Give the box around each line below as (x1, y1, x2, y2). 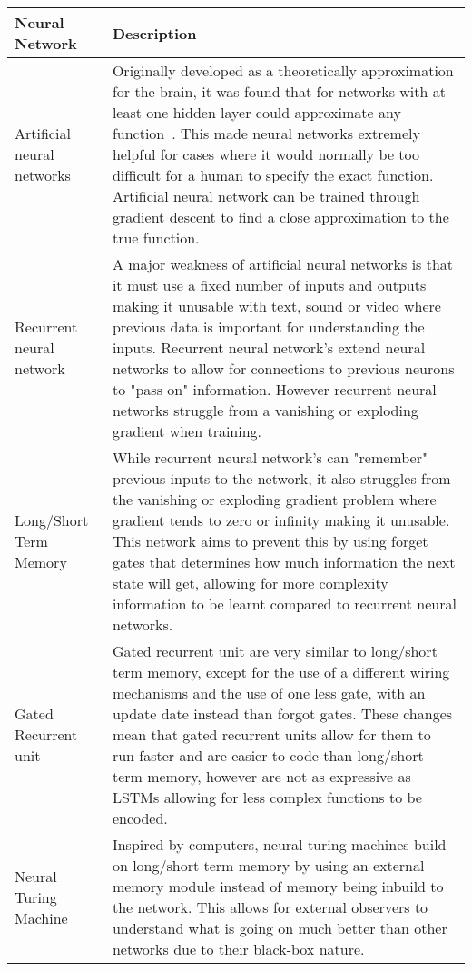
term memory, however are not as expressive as (112, 766, 411, 787)
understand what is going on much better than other (112, 917, 447, 938)
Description (112, 22, 197, 44)
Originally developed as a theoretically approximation (112, 60, 454, 81)
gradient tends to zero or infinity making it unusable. (112, 510, 450, 530)
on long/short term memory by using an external (112, 855, 425, 876)
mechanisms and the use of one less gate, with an (112, 682, 426, 703)
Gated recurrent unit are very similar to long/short (112, 640, 438, 661)
